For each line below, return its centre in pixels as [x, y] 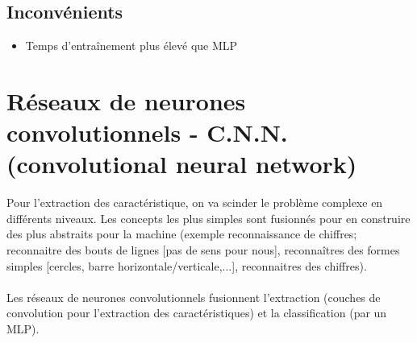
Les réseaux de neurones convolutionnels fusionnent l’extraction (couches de [194, 297]
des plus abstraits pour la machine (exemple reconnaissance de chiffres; [182, 234]
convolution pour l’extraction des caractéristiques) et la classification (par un [197, 313]
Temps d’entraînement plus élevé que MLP [131, 45]
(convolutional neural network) [182, 164]
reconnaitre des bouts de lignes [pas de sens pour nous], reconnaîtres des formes [203, 250]
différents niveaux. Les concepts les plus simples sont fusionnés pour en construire [208, 218]
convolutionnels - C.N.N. [147, 132]
